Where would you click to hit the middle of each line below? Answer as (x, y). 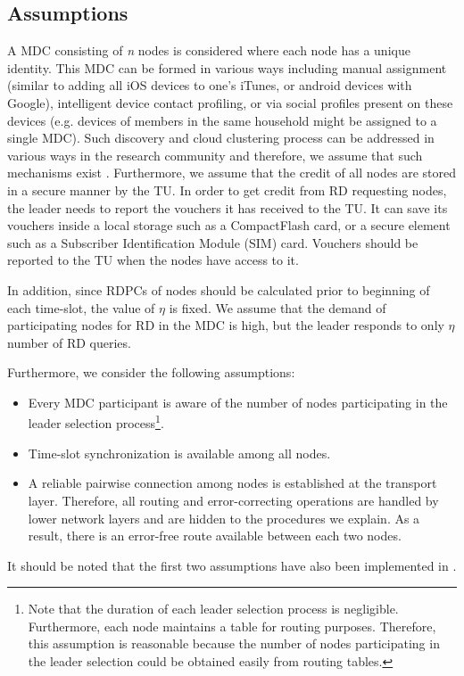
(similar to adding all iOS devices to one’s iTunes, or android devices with (210, 85)
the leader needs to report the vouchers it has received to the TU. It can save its (228, 207)
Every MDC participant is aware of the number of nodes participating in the (238, 402)
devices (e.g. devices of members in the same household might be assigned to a (222, 120)
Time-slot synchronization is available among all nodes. (179, 453)
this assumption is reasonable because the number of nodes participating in (234, 643)
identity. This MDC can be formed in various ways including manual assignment (227, 67)
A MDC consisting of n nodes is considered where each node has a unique (209, 50)
